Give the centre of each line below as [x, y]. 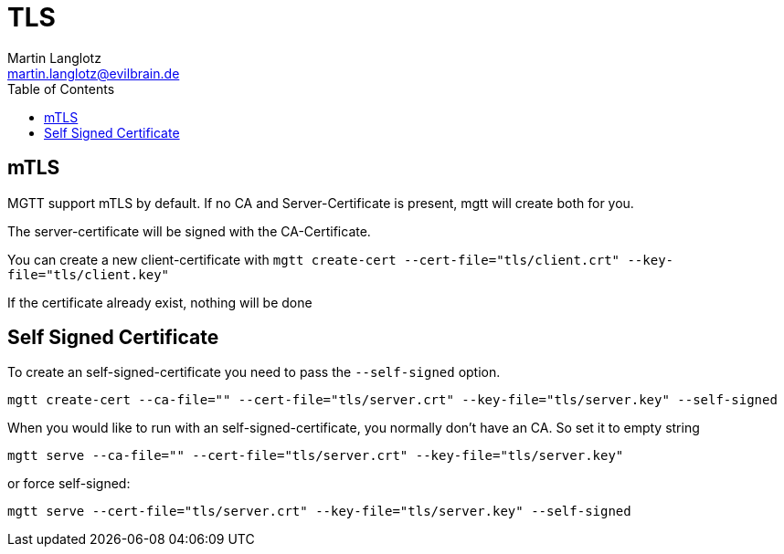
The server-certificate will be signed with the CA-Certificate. [189, 231]
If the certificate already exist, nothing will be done [160, 302]
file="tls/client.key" [89, 274]
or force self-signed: [69, 484]
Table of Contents [61, 89]
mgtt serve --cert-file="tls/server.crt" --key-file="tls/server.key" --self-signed [319, 512]
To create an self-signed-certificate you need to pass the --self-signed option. [254, 372]
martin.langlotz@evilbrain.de [94, 73]
